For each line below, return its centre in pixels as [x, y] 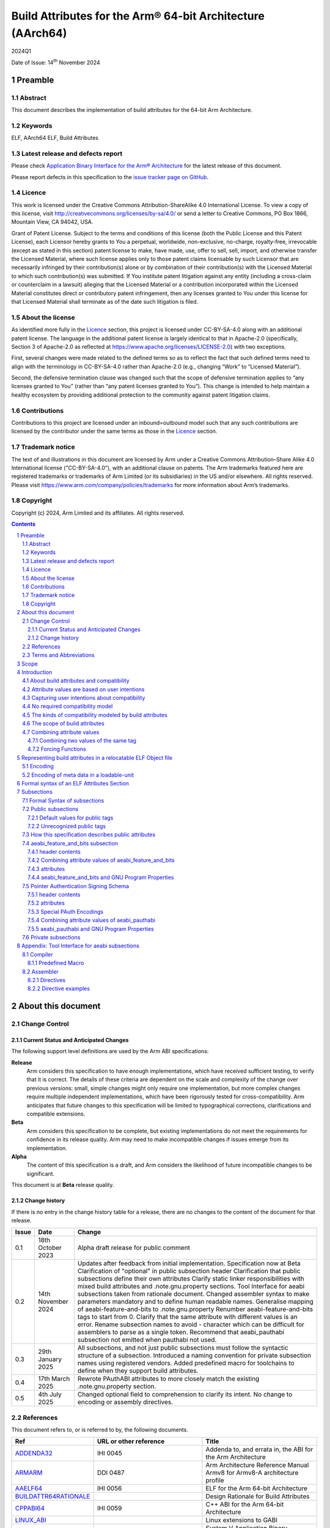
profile [215, 1480]
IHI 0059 [109, 1508]
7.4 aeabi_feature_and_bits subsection [70, 843]
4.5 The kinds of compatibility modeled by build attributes [95, 714]
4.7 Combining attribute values [61, 732]
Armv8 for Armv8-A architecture [252, 1473]
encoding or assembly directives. [125, 1402]
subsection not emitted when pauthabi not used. [147, 1340]
